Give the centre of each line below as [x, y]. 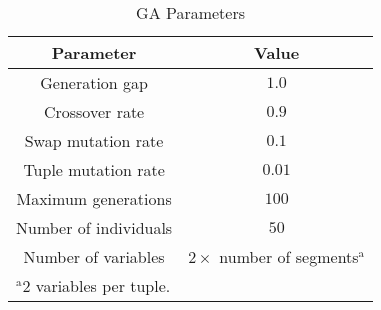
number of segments [289, 256]
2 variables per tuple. [96, 285]
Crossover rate [94, 111]
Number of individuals [94, 227]
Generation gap [94, 82]
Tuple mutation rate [94, 169]
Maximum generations [94, 198]
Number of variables [94, 256]
